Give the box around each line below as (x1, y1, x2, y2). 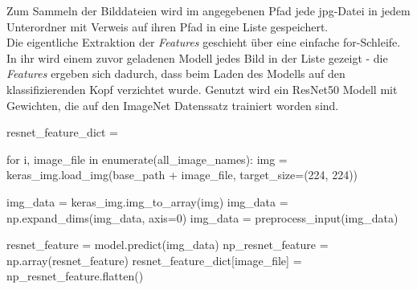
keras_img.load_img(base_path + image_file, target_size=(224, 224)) (6, 166, 358, 183)
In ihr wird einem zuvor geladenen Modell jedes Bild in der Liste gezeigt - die (6, 49, 388, 66)
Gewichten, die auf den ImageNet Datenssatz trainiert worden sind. (6, 96, 339, 113)
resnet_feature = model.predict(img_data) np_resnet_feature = (6, 236, 329, 253)
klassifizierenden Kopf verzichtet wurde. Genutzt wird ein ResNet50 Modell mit (6, 80, 398, 97)
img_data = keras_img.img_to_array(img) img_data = (6, 193, 288, 210)
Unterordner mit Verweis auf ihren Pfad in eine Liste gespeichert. (6, 18, 329, 35)
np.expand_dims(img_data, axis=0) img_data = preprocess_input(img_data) (6, 209, 399, 226)
